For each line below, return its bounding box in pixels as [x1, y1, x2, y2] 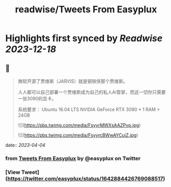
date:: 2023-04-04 [5, 142, 46, 148]
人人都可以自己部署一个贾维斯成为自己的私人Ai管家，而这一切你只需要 [17, 89, 166, 95]
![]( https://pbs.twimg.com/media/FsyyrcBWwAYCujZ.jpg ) [17, 132, 138, 138]
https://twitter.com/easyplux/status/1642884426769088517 [7, 175, 163, 182]
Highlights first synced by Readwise [5, 32, 163, 44]
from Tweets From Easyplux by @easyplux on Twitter [5, 155, 141, 162]
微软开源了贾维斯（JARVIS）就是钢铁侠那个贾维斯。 [17, 78, 128, 84]
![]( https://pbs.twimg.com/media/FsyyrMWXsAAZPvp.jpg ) [17, 122, 141, 128]
